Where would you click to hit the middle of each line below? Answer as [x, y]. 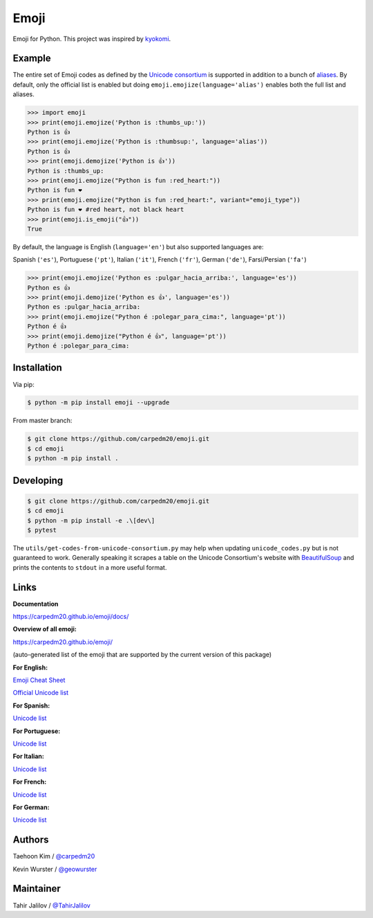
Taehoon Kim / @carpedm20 [54, 856]
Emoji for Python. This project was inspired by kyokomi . [92, 39]
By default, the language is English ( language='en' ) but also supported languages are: [138, 246]
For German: [31, 807]
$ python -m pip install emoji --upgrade [98, 403]
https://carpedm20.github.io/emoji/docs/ [71, 617]
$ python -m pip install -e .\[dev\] [91, 520]
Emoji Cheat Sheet [39, 680]
